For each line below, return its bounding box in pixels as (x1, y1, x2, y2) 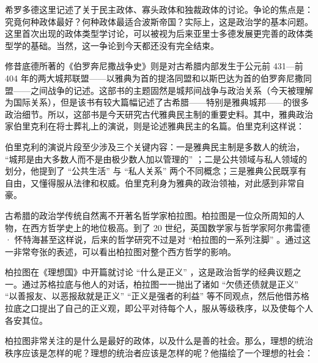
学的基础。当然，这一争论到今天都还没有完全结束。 (13, 39, 219, 52)
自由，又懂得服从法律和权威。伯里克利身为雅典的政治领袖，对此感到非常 (5, 176, 296, 189)
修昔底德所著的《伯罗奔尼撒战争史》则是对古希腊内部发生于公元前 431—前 (5, 59, 303, 72)
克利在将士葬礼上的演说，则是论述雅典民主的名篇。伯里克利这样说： (30, 120, 305, 132)
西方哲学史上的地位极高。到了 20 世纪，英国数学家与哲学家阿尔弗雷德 (30, 221, 311, 234)
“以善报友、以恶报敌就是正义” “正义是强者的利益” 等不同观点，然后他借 (5, 289, 292, 302)
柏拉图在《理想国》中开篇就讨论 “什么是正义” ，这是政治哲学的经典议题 (5, 266, 293, 278)
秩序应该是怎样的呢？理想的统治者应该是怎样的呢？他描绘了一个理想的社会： (5, 346, 313, 359)
